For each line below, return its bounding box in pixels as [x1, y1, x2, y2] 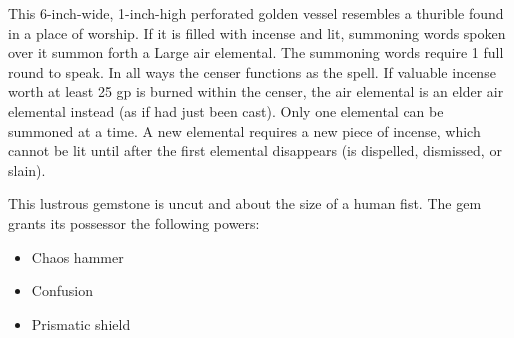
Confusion [31, 280, 93, 301]
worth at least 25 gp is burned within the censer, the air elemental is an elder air [8, 81, 504, 102]
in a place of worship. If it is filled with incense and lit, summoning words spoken [8, 22, 506, 43]
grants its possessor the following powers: [8, 212, 260, 233]
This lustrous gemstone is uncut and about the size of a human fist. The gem [8, 193, 482, 214]
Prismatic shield [31, 313, 131, 334]
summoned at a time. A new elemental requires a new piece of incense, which [8, 120, 481, 141]
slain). [8, 159, 46, 180]
